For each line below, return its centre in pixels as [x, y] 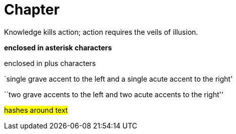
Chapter [32, 10]
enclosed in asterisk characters [58, 47]
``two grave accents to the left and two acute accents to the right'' [114, 94]
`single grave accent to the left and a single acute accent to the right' [119, 79]
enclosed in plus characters [50, 63]
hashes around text [36, 110]
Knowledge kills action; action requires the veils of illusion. [101, 32]
